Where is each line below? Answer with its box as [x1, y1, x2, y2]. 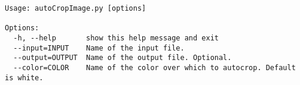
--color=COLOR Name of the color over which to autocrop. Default [13, 63, 296, 72]
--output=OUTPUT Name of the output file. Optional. [13, 53, 232, 62]
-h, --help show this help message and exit [13, 33, 219, 42]
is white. [5, 73, 44, 82]
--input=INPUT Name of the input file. [13, 43, 185, 52]
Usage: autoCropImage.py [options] [5, 4, 146, 12]
